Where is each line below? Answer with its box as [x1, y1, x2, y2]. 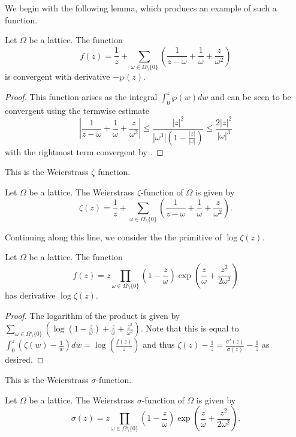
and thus [143, 338, 175, 351]
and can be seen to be [210, 90, 291, 103]
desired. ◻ [5, 353, 44, 366]
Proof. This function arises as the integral [5, 90, 158, 103]
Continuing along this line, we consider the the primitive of [5, 230, 222, 243]
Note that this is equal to [146, 322, 239, 334]
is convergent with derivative [5, 70, 110, 83]
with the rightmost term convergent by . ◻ [5, 145, 164, 158]
